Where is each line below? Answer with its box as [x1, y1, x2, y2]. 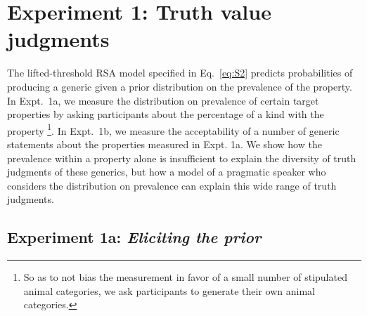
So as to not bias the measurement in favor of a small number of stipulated [23, 270, 347, 284]
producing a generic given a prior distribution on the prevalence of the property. [7, 79, 352, 93]
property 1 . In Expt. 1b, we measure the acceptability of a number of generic [7, 121, 340, 138]
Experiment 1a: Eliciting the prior [7, 226, 262, 248]
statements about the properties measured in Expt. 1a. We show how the [7, 136, 322, 151]
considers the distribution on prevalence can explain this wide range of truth [7, 178, 337, 192]
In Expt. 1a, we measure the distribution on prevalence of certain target [7, 93, 319, 107]
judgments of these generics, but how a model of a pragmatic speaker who [7, 164, 326, 179]
